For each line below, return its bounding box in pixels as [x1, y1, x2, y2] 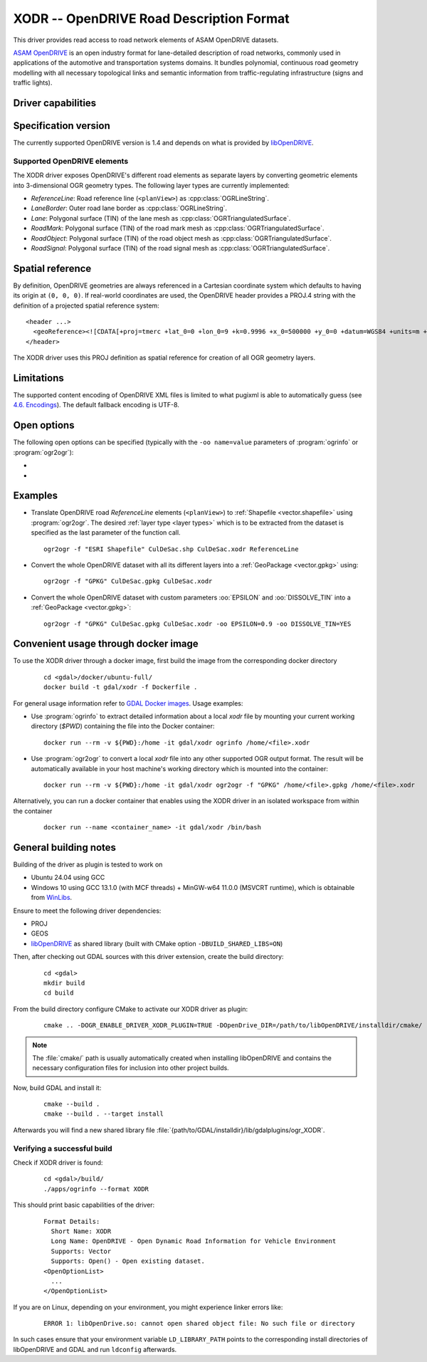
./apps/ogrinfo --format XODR [43, 1185, 149, 1193]
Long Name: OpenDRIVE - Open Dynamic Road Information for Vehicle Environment [51, 1237, 337, 1245]
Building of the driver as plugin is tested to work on [13, 860, 163, 869]
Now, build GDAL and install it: [13, 1083, 102, 1092]
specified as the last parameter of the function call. [31, 528, 181, 537]
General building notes [13, 841, 117, 854]
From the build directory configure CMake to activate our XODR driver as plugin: [13, 1005, 248, 1013]
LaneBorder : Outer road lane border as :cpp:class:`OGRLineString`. [31, 204, 228, 213]
